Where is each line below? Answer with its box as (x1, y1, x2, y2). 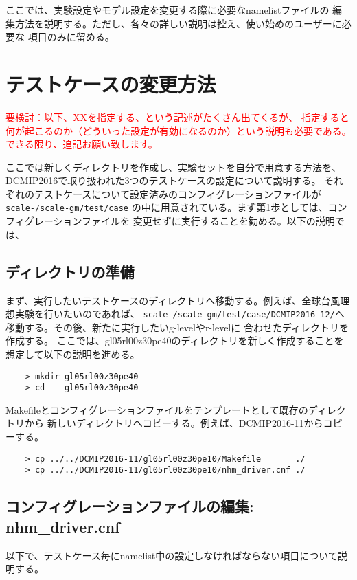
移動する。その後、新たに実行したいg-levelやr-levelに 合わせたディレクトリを (5, 320, 349, 334)
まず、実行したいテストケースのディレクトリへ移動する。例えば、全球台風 (5, 293, 341, 307)
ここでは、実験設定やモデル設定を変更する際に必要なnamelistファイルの (5, 3, 330, 16)
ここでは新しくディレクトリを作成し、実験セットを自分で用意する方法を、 (5, 159, 342, 174)
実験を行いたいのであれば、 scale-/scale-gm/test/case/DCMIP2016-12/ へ (14, 306, 345, 321)
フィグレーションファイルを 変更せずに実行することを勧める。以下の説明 (5, 214, 335, 228)
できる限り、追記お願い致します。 (5, 137, 158, 151)
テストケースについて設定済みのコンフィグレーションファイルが (34, 186, 321, 201)
